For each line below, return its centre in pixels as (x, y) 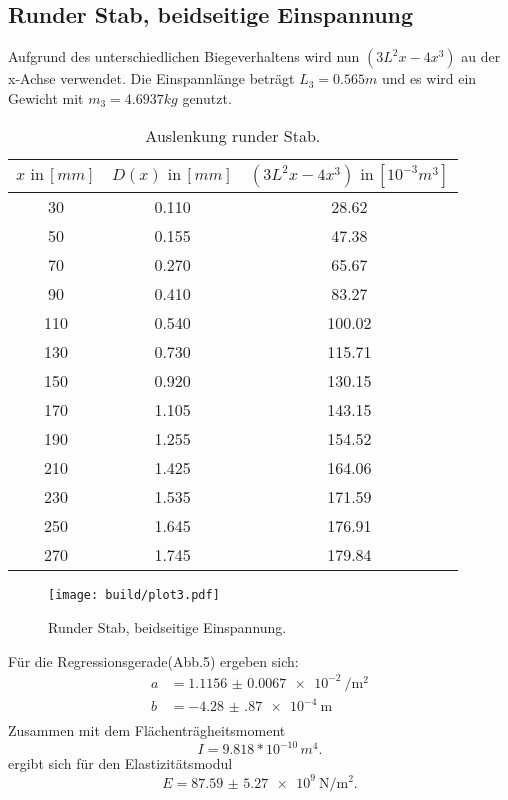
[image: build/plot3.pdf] (134, 595)
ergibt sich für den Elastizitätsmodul (120, 763)
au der (481, 56)
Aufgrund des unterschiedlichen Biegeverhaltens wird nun (184, 56)
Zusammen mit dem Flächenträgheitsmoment (147, 730)
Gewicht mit (46, 97)
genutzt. (207, 97)
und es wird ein (429, 78)
